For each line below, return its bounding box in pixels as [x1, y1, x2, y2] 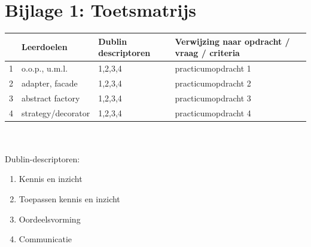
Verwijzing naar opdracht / [175, 35, 290, 47]
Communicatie [19, 233, 72, 245]
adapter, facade [22, 76, 78, 89]
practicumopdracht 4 [175, 106, 251, 119]
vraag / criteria [175, 47, 240, 59]
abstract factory [22, 91, 80, 104]
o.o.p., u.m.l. [22, 62, 68, 75]
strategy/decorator [22, 106, 90, 119]
